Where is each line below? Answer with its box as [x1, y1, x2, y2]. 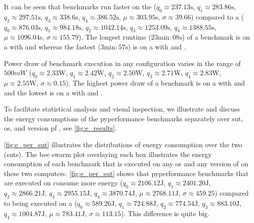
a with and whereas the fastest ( [4, 41, 101, 51]
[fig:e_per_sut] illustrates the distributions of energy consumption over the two [4, 139, 242, 149]
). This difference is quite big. [121, 208, 210, 218]
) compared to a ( [191, 11, 244, 22]
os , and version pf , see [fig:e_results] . [4, 123, 117, 133]
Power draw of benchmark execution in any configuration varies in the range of [4, 58, 241, 68]
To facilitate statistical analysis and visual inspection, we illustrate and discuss [4, 104, 240, 114]
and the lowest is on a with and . [4, 87, 103, 97]
